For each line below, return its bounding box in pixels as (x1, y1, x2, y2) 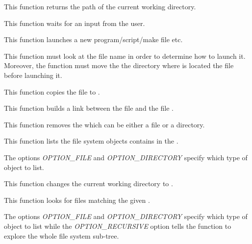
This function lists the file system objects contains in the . (4, 136, 178, 146)
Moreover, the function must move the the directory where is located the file (4, 60, 234, 71)
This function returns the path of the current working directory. (4, 1, 196, 11)
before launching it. (4, 70, 62, 80)
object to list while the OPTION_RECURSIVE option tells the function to (4, 220, 231, 231)
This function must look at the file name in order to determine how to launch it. (4, 50, 246, 61)
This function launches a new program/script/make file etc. (4, 34, 183, 45)
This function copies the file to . (4, 86, 100, 97)
